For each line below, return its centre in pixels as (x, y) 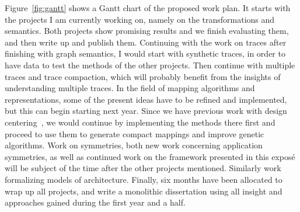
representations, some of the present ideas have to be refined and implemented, (146, 99)
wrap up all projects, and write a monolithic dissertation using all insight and (144, 191)
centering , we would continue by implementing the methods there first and (140, 122)
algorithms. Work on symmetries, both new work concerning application (134, 145)
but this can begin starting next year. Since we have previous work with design (146, 111)
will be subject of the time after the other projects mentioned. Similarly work (143, 168)
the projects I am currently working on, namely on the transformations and (140, 19)
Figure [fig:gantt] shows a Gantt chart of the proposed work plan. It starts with (148, 8)
